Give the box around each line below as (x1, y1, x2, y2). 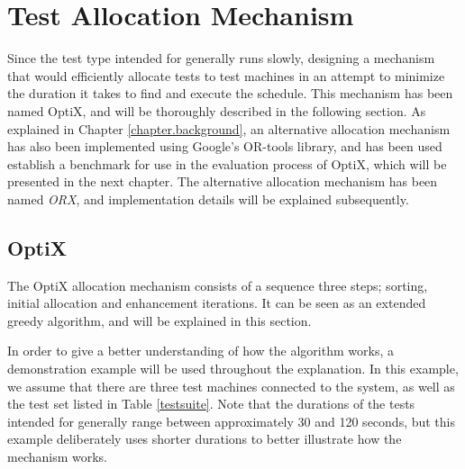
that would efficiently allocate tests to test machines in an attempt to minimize (7, 66, 445, 85)
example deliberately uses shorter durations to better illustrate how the (7, 429, 402, 448)
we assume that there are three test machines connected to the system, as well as (7, 376, 455, 395)
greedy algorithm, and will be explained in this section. (7, 311, 312, 329)
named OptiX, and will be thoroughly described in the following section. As (7, 101, 426, 120)
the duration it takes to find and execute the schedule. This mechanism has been (7, 84, 453, 103)
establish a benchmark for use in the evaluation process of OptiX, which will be (7, 154, 447, 173)
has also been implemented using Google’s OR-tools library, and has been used (7, 137, 442, 156)
